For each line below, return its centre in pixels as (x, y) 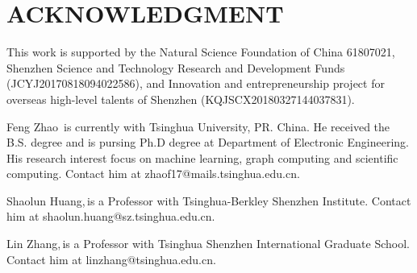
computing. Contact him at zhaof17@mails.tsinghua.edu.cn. (153, 174)
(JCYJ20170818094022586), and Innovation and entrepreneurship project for (196, 83)
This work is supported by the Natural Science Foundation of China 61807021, (201, 52)
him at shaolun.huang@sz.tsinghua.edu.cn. (111, 216)
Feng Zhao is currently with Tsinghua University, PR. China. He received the (198, 126)
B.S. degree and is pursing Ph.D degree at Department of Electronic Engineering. (208, 142)
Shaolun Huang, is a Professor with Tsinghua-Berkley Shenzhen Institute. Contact (209, 200)
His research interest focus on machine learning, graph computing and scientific (202, 157)
